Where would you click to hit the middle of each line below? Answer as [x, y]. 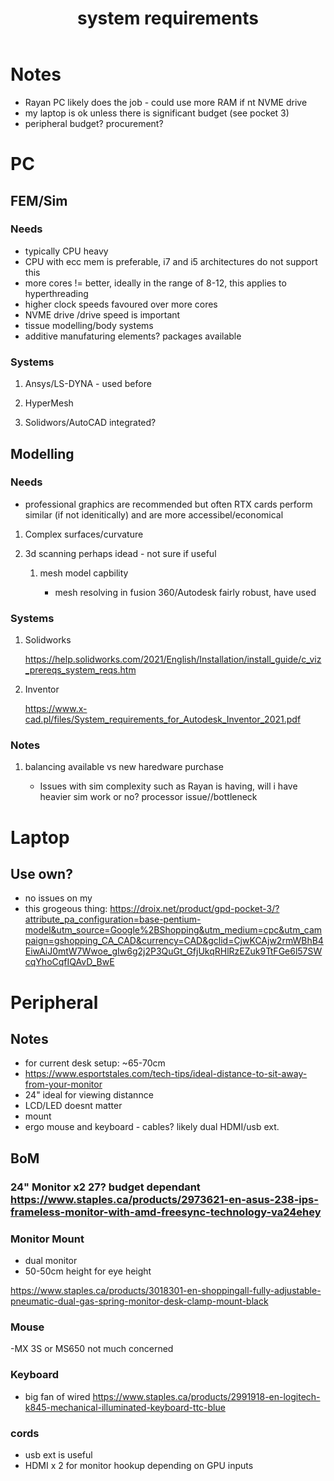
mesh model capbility [84, 573]
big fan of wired [57, 1396]
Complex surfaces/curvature [84, 534]
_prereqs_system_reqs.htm [80, 670]
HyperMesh [49, 403]
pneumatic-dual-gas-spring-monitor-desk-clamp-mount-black [139, 1301]
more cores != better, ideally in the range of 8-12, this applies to [155, 283]
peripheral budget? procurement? [94, 123]
